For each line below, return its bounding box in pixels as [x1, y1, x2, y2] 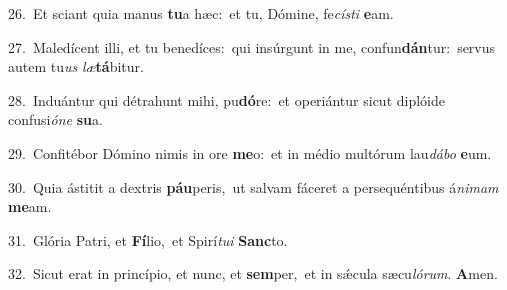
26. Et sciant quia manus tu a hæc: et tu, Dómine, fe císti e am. [8, 3, 394, 23]
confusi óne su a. [8, 109, 103, 130]
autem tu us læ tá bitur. [8, 56, 144, 77]
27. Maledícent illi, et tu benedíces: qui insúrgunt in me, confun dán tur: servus [8, 36, 496, 57]
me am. [8, 196, 52, 217]
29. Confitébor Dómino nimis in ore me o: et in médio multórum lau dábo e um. [8, 142, 492, 163]
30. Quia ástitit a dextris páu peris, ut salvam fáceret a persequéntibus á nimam [8, 176, 499, 197]
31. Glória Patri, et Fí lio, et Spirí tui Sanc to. [8, 229, 288, 250]
